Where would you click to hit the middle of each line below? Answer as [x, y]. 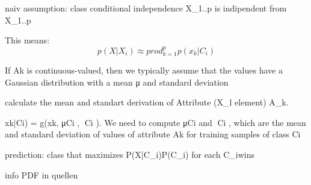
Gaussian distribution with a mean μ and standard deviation [117, 82]
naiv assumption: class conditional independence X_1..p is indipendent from [146, 8]
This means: [27, 40]
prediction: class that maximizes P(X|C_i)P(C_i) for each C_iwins [130, 154]
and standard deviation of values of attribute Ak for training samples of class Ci [153, 134]
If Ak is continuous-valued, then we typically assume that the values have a [144, 70]
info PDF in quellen [42, 174]
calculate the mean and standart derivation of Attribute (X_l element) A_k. [147, 102]
